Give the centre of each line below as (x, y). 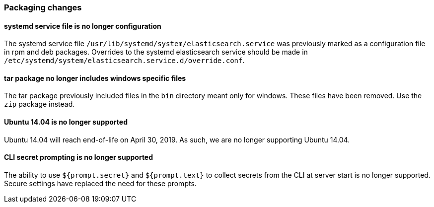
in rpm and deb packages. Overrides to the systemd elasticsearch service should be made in (156, 52)
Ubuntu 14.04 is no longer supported (66, 122)
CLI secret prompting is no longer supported (79, 157)
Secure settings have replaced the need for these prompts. (100, 183)
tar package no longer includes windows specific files (95, 78)
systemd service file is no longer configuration (83, 26)
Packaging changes (43, 7)
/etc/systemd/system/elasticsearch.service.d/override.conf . (124, 61)
